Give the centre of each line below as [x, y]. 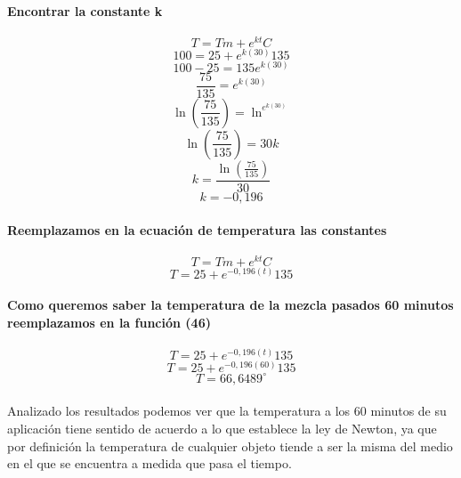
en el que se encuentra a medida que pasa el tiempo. [150, 463]
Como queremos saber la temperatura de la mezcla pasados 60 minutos [230, 305]
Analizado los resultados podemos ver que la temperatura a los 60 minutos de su [227, 411]
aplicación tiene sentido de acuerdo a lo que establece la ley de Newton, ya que [222, 428]
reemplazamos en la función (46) [109, 323]
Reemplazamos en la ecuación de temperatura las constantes [197, 229]
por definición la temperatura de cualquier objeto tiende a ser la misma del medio [230, 446]
